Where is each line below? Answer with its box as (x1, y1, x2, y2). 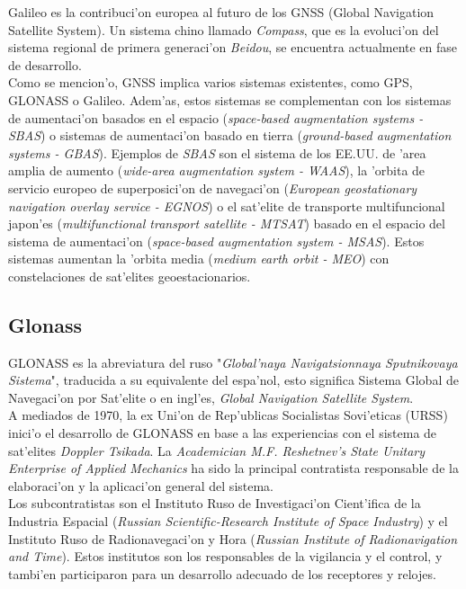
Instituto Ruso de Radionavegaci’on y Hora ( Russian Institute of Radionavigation (8, 529, 458, 548)
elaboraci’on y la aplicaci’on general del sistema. (8, 476, 274, 495)
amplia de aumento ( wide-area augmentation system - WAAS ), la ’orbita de (8, 161, 426, 180)
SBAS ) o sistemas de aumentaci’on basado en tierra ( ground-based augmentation (8, 126, 452, 145)
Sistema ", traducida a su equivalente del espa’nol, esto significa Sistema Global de (8, 370, 459, 389)
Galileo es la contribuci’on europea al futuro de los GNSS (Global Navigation (8, 3, 435, 21)
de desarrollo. (8, 55, 82, 74)
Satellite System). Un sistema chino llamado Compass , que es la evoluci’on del (8, 20, 439, 39)
